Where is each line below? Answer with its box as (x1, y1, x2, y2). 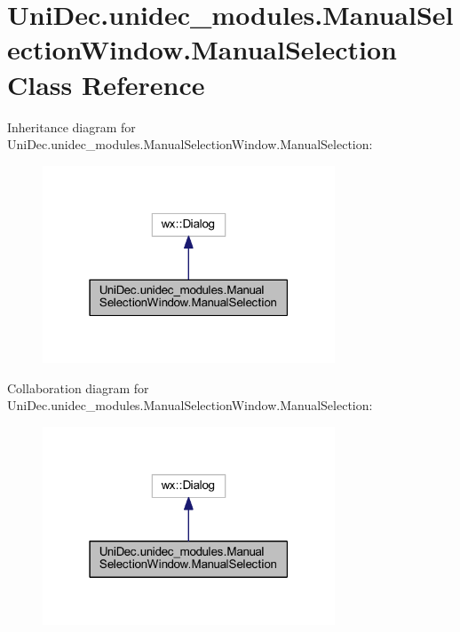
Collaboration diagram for (7, 378, 149, 397)
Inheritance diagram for (7, 117, 136, 136)
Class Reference (7, 66, 205, 102)
